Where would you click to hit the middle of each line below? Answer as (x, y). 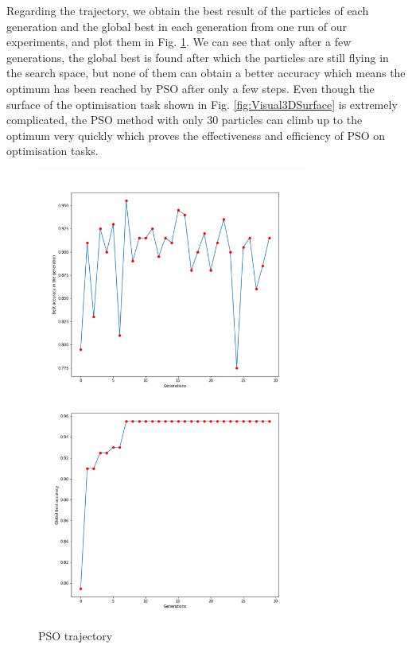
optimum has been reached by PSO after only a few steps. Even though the (190, 88)
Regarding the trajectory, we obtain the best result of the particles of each (188, 10)
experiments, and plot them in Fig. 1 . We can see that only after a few (179, 42)
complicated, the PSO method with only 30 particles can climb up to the (185, 120)
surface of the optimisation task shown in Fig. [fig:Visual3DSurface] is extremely (202, 104)
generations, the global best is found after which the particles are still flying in (198, 57)
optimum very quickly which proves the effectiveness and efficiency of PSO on (196, 135)
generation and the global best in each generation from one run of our (177, 26)
